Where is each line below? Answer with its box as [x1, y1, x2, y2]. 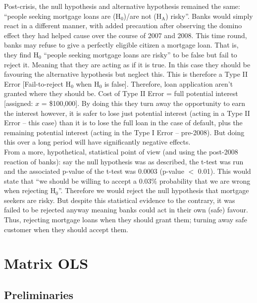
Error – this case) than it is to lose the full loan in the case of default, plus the [4, 117, 243, 128]
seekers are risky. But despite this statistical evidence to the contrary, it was [4, 195, 235, 205]
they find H [4, 49, 39, 59]
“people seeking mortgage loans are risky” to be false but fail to [44, 49, 237, 59]
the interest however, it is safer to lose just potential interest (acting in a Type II [4, 107, 250, 118]
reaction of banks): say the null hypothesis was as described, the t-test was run [4, 156, 244, 166]
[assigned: [4, 98, 33, 108]
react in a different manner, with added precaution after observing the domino [4, 20, 242, 31]
